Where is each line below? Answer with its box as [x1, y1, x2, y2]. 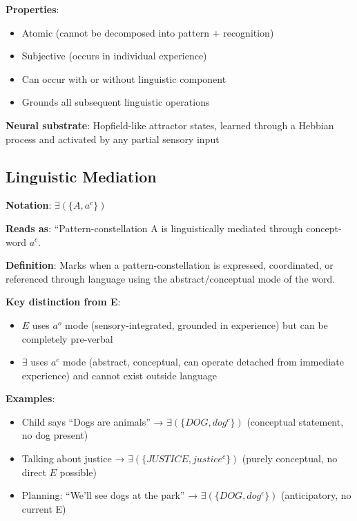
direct [21, 464, 46, 479]
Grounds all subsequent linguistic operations [21, 95, 210, 109]
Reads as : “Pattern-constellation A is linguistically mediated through [6, 220, 303, 235]
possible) [59, 464, 97, 479]
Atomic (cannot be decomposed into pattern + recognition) [21, 25, 274, 39]
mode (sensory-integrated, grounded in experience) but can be [65, 317, 328, 332]
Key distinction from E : [6, 294, 121, 309]
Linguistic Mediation [6, 165, 157, 187]
